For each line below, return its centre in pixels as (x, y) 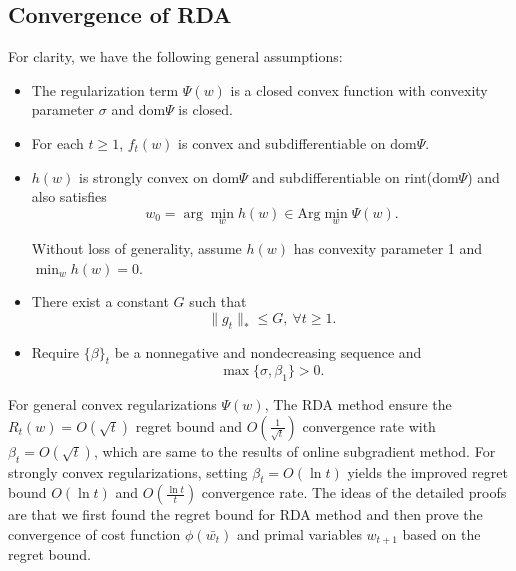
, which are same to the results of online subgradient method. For (294, 450)
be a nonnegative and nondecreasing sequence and (268, 351)
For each (57, 142)
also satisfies (69, 196)
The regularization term (105, 89)
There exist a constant (100, 301)
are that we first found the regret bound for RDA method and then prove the (245, 514)
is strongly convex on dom (159, 176)
